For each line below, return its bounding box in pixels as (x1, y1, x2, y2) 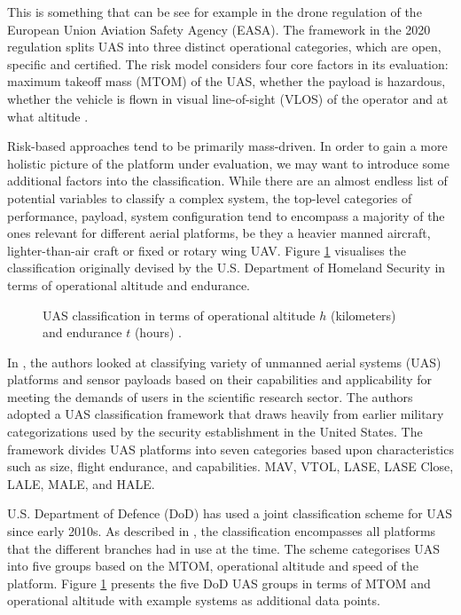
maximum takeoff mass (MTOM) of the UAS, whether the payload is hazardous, (7, 72, 446, 91)
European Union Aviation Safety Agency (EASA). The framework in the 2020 (7, 20, 431, 38)
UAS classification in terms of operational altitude (43, 305, 316, 324)
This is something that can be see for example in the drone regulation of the (7, 3, 422, 20)
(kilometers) (330, 305, 396, 324)
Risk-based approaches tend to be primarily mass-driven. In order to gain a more (7, 137, 448, 155)
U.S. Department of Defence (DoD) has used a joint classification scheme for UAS (7, 504, 453, 523)
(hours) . (134, 323, 182, 342)
